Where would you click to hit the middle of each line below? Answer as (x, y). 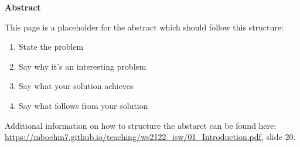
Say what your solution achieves (76, 86)
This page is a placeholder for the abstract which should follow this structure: (144, 27)
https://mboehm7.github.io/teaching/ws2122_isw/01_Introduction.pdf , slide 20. (150, 137)
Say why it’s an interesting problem (82, 66)
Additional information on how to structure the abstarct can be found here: (141, 125)
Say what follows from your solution (83, 105)
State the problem (51, 47)
